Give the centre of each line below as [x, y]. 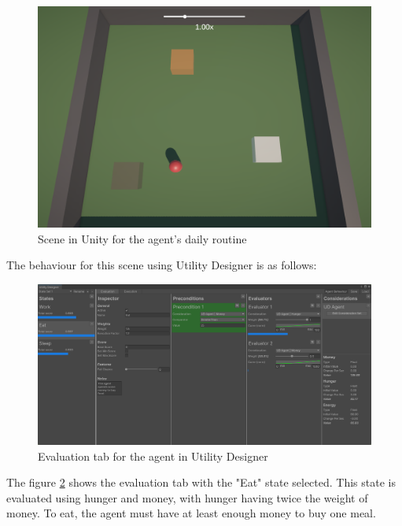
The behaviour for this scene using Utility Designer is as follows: [162, 265]
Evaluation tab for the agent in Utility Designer [153, 456]
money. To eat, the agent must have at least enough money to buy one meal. [191, 513]
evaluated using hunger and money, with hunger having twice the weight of [187, 497]
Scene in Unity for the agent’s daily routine [142, 238]
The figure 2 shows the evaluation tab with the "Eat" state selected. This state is [201, 482]
